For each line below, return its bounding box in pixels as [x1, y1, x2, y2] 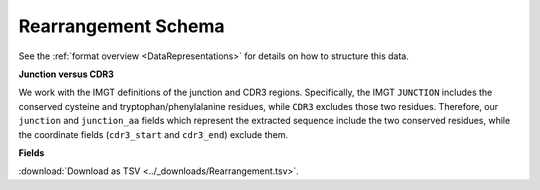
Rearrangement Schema [18, 15, 225, 37]
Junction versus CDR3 [18, 68, 114, 80]
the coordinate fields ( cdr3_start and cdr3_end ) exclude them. [18, 128, 289, 140]
